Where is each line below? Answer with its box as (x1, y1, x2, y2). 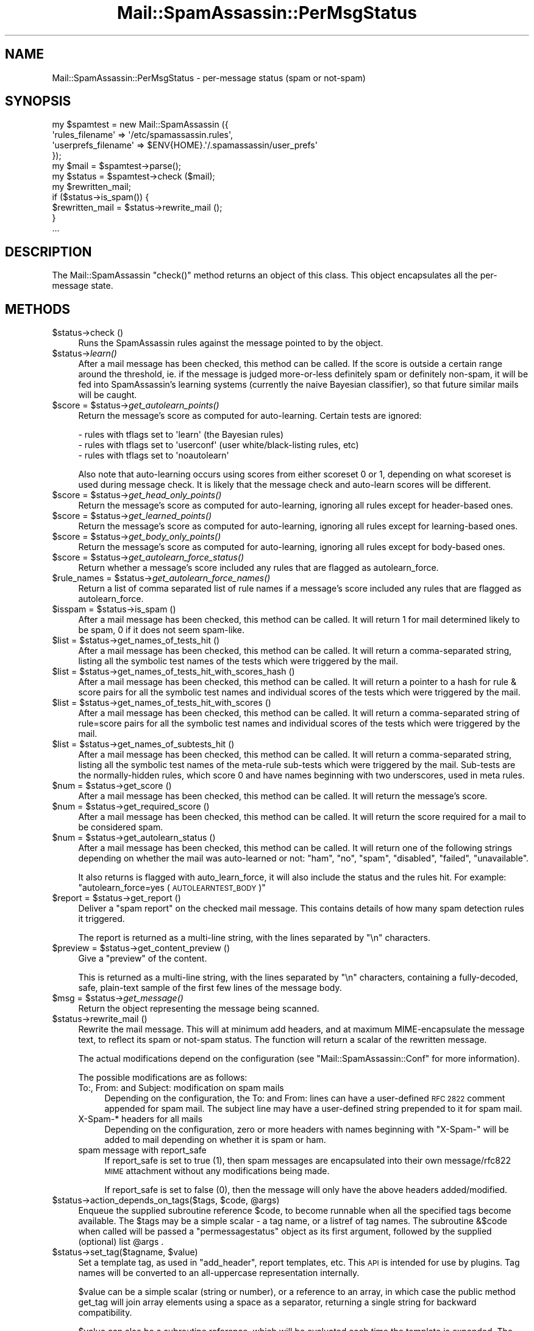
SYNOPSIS (5, 93, 71, 109)
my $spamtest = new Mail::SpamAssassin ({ (52, 119, 229, 130)
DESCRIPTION (5, 244, 92, 259)
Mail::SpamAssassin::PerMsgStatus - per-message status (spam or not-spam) (52, 72, 366, 83)
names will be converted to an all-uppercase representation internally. (78, 1268, 360, 1278)
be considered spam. (78, 822, 163, 833)
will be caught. (78, 390, 137, 401)
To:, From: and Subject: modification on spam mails (78, 1083, 284, 1093)
